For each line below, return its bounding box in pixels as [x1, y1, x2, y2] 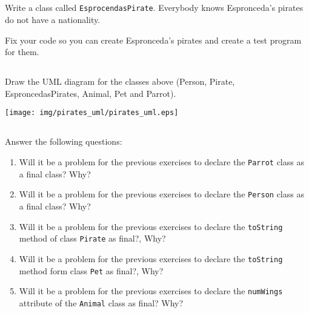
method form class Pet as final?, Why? [19, 264, 164, 277]
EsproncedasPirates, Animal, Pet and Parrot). [5, 87, 176, 99]
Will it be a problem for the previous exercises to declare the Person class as [19, 188, 304, 200]
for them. [5, 45, 39, 58]
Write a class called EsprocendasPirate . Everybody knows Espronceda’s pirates [5, 1, 304, 14]
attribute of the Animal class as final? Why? [19, 296, 184, 309]
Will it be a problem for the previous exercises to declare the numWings [19, 285, 283, 297]
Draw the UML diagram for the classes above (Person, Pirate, [5, 75, 235, 88]
